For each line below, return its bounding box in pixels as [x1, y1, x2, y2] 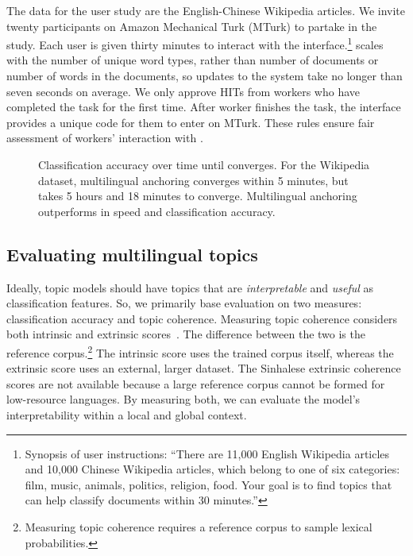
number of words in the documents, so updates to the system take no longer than [6, 68, 403, 84]
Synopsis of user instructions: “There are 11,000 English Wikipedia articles [25, 445, 390, 461]
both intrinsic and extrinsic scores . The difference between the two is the [6, 326, 365, 342]
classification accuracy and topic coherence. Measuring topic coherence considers [6, 310, 398, 326]
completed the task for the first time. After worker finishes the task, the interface [6, 98, 401, 115]
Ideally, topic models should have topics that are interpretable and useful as [6, 279, 374, 295]
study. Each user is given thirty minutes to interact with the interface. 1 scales [6, 34, 384, 52]
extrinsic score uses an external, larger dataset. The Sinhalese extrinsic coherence [6, 360, 401, 376]
